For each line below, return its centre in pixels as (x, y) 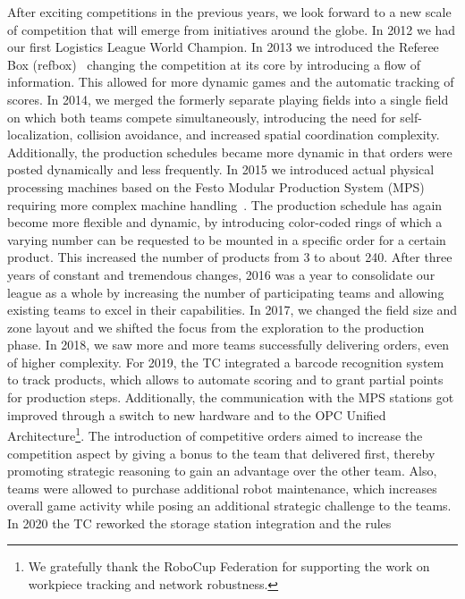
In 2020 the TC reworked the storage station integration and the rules (199, 523)
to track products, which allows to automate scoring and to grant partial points (225, 380)
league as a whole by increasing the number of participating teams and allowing (226, 292)
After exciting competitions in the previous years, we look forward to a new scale (229, 12)
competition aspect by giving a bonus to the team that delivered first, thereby (221, 453)
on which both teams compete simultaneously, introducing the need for (202, 117)
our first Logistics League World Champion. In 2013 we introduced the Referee (223, 47)
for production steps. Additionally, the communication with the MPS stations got (231, 397)
